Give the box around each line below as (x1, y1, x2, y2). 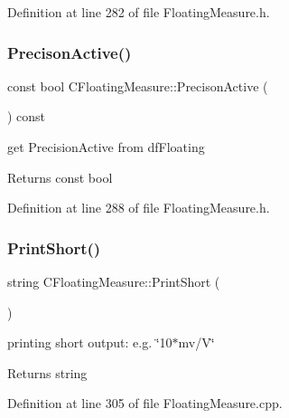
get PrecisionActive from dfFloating (7, 138, 205, 156)
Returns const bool (7, 167, 113, 186)
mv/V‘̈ (178, 333, 215, 352)
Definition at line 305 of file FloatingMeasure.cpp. (7, 394, 283, 413)
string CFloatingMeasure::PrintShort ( (7, 272, 220, 290)
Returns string (7, 363, 88, 382)
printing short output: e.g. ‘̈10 (7, 333, 172, 352)
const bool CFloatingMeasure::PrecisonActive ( (7, 76, 268, 95)
